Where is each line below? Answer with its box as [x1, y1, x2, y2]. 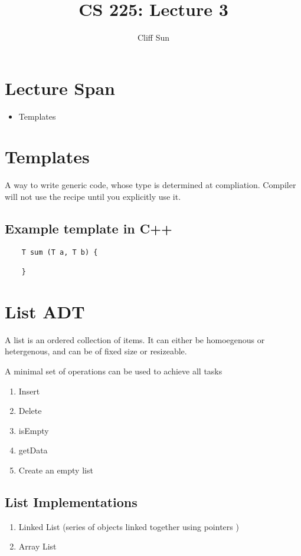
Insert [18, 384, 40, 397]
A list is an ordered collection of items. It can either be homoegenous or [5, 333, 265, 346]
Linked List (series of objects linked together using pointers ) [18, 520, 239, 532]
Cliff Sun [137, 31, 170, 44]
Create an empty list [18, 464, 93, 476]
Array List [18, 540, 57, 552]
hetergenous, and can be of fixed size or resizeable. [5, 345, 187, 357]
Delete [18, 404, 42, 417]
